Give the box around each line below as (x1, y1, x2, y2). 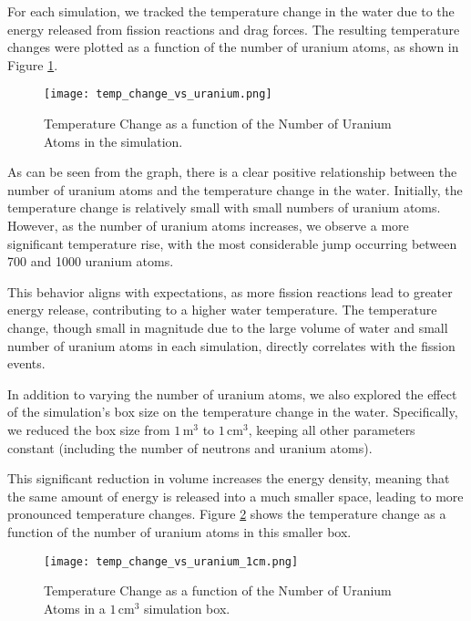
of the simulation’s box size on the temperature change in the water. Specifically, (7, 402, 458, 421)
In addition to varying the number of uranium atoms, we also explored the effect (7, 384, 457, 403)
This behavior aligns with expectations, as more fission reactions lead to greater (7, 282, 453, 301)
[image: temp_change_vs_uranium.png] (44, 88, 272, 101)
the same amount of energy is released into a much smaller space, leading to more (7, 486, 464, 505)
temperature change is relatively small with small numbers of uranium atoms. (7, 198, 441, 217)
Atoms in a (44, 598, 106, 617)
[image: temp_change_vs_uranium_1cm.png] (44, 554, 299, 568)
